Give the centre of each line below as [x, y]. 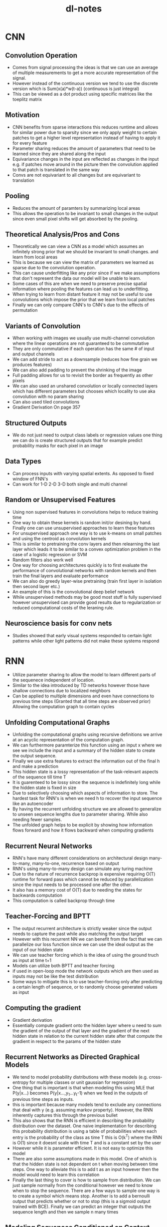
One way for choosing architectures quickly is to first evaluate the [80, 565]
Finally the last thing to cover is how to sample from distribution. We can [86, 1180]
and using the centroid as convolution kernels [59, 538]
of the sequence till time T [39, 777]
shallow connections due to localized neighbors [61, 691]
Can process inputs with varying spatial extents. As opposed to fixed [83, 473]
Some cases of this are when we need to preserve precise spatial [80, 284]
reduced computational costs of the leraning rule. [63, 607]
